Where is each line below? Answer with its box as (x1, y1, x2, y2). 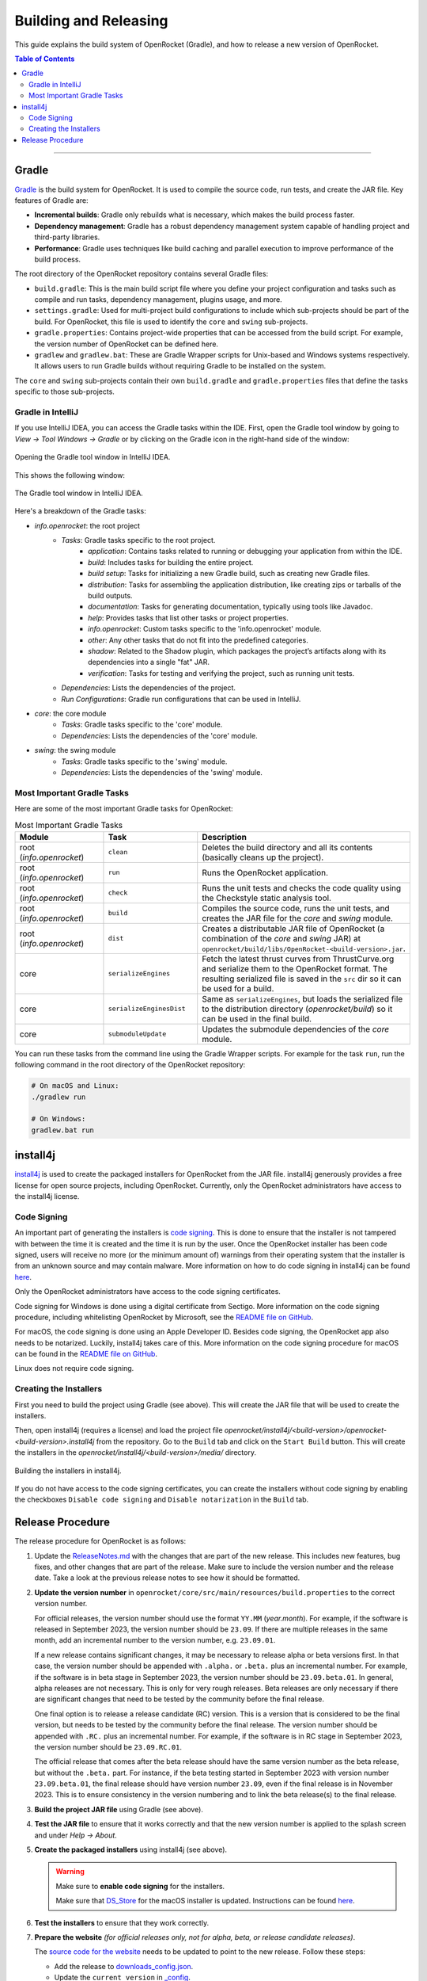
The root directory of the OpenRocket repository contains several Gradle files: (14, 269, 269, 279)
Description (202, 831, 248, 842)
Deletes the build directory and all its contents (202, 842, 373, 853)
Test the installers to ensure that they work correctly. (34, 1918, 210, 1927)
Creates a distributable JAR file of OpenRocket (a (202, 923, 385, 934)
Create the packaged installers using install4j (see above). (34, 1845, 228, 1854)
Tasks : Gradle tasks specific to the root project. (61, 536, 216, 545)
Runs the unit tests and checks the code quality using (202, 882, 402, 893)
